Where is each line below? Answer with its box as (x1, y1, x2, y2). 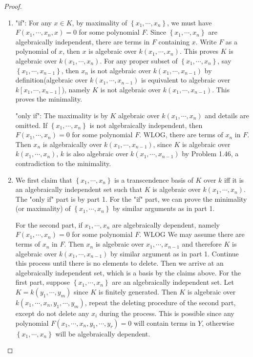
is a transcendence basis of (114, 174, 193, 185)
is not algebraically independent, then (89, 120, 203, 130)
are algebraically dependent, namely (112, 219, 220, 230)
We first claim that (15, 174, 72, 185)
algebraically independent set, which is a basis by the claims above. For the (15, 267, 241, 277)
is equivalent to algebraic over (141, 75, 231, 85)
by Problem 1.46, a (182, 148, 239, 159)
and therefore (182, 239, 222, 249)
